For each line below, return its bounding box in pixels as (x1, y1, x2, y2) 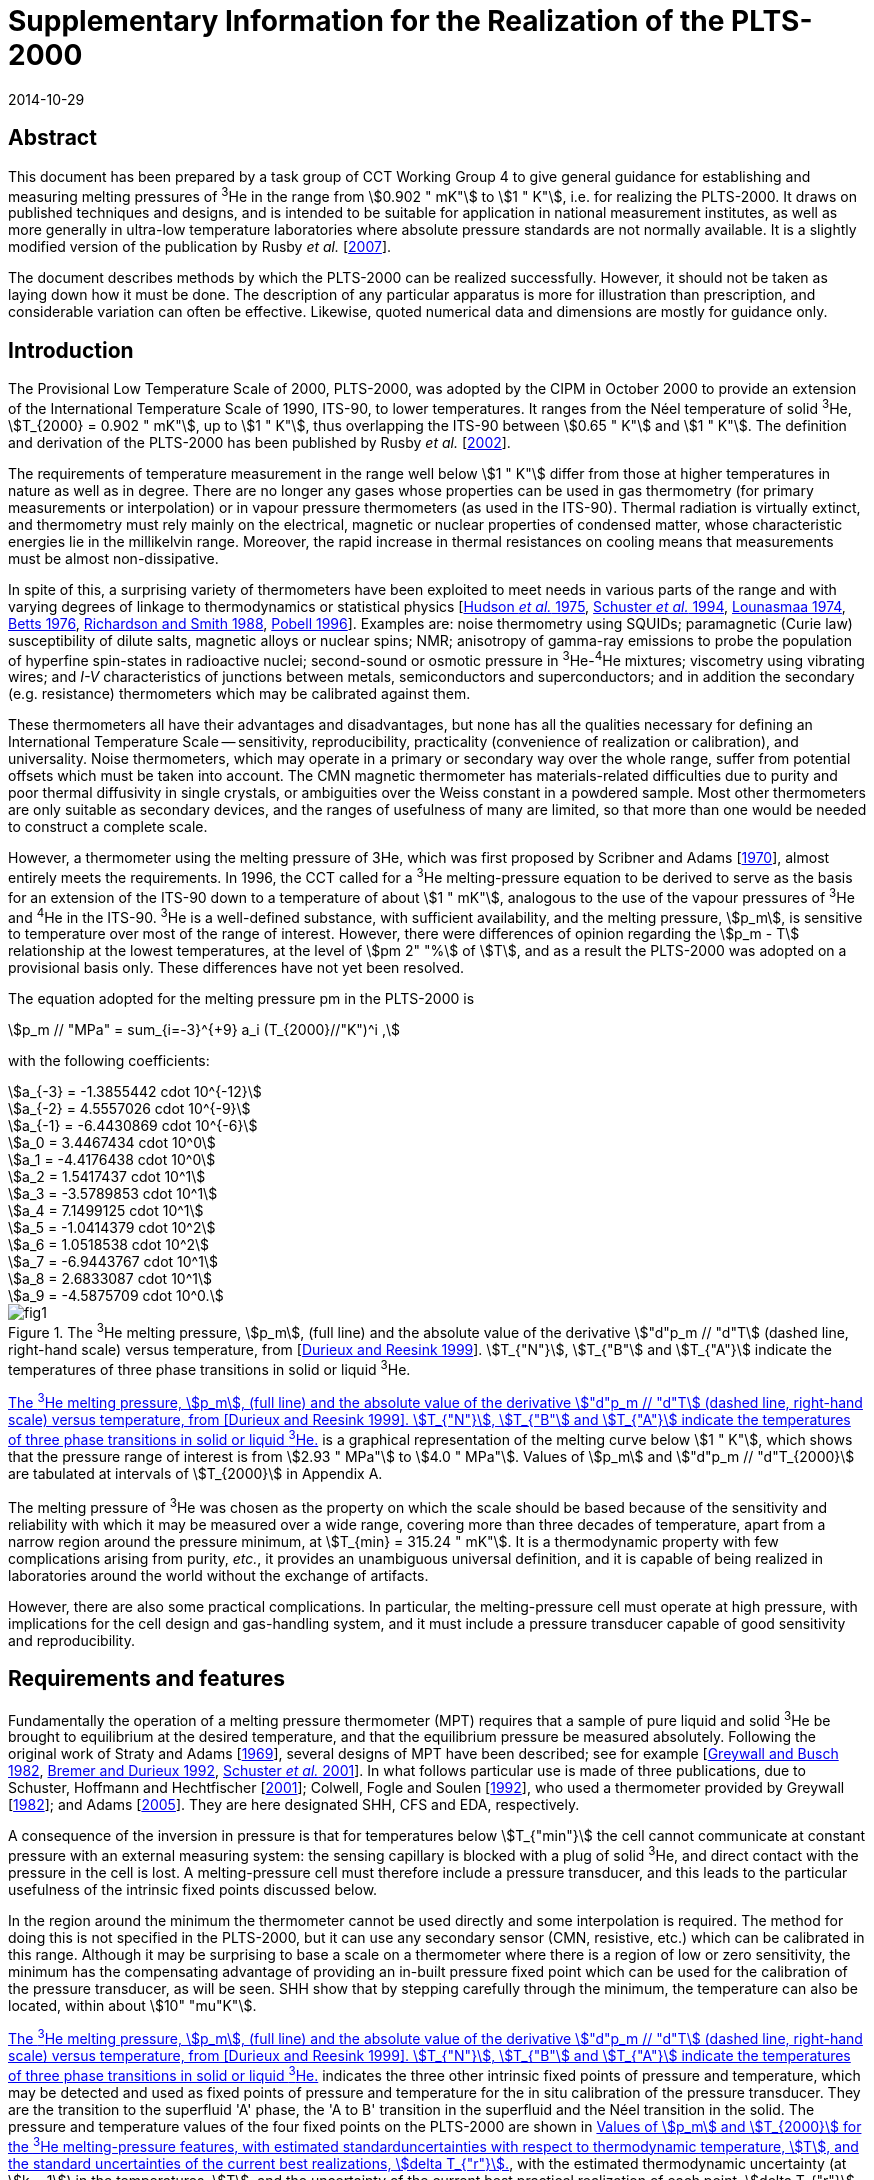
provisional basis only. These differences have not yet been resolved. (8, 959, 465, 977)
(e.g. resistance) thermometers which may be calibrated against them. (8, 685, 471, 703)
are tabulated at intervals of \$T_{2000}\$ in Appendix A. (8, 1465, 383, 1482)
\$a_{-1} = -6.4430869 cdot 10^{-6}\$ (8, 1117, 258, 1135)
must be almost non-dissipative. (8, 549, 219, 567)
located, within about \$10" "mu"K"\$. (8, 1996, 257, 2014)
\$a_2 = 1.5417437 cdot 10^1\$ (8, 1168, 206, 1186)
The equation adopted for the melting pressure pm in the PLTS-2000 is (8, 990, 475, 1008)
